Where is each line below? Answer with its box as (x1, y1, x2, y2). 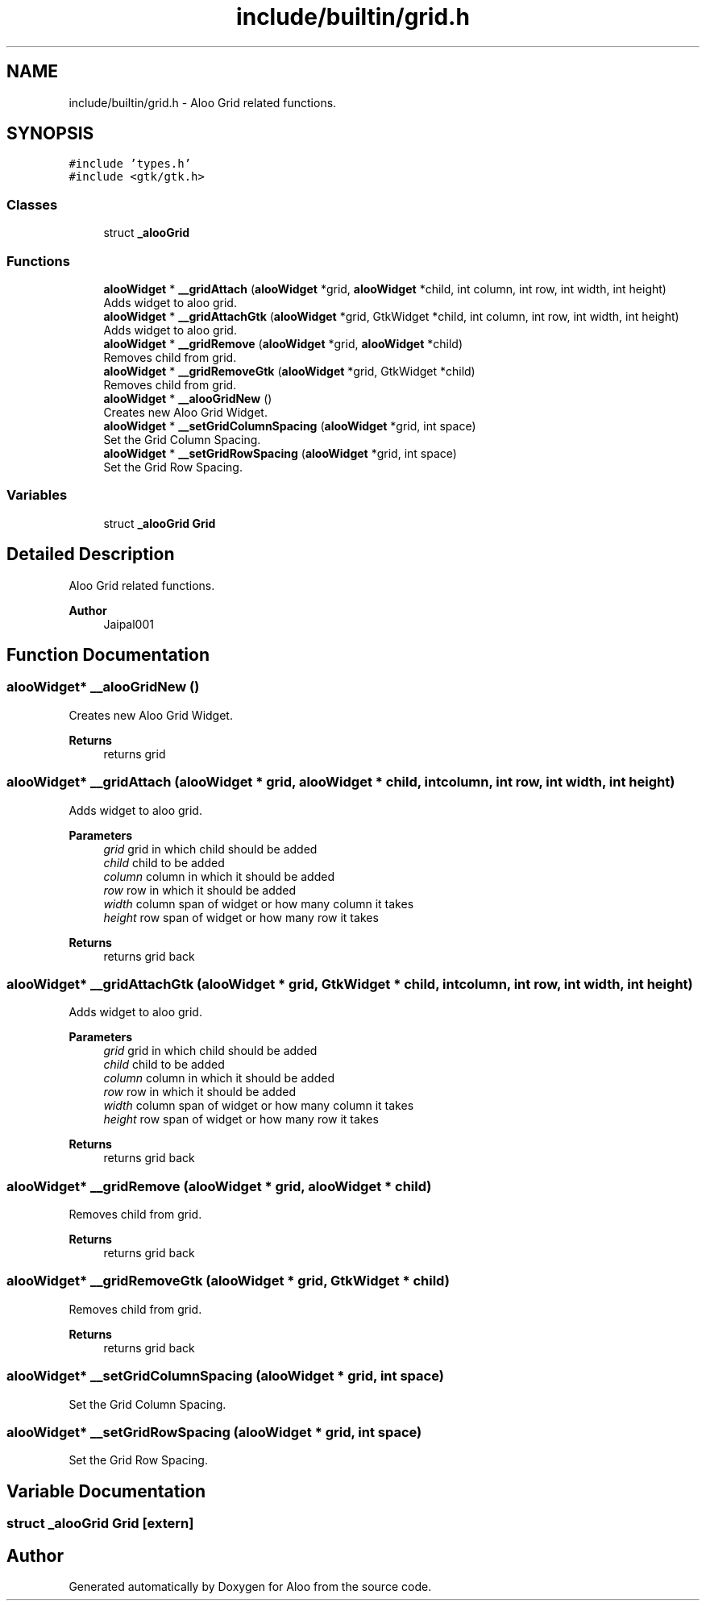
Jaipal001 (103, 617, 154, 631)
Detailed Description (6, 544, 175, 565)
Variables (6, 487, 68, 504)
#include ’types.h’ (69, 157, 192, 171)
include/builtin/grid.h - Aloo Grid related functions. (69, 95, 337, 110)
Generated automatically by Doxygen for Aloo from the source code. (69, 1579, 432, 1593)
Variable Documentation (6, 1480, 206, 1501)
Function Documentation (6, 644, 210, 665)
